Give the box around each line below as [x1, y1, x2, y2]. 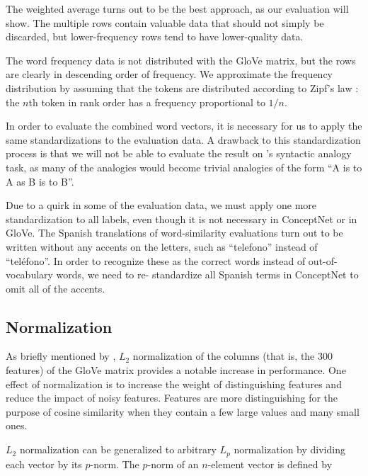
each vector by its [6, 456, 82, 471]
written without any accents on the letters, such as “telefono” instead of [6, 239, 318, 254]
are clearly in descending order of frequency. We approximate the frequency [6, 67, 333, 81]
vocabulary [6, 267, 53, 282]
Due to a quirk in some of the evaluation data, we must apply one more [6, 198, 317, 212]
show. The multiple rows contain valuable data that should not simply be [6, 15, 324, 30]
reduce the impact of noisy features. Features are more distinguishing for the [6, 390, 338, 405]
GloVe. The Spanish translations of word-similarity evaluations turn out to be [6, 225, 343, 240]
